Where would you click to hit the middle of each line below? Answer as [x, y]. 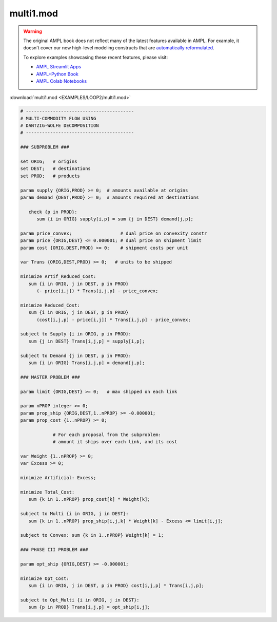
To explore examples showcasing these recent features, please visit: [96, 57]
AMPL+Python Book [57, 74]
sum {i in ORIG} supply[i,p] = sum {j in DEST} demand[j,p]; [115, 219]
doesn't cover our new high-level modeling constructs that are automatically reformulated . [119, 48]
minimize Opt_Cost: [45, 578]
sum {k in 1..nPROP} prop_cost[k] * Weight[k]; [90, 499]
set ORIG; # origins [49, 162]
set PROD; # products [50, 176]
